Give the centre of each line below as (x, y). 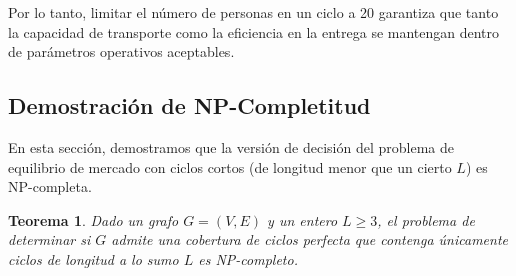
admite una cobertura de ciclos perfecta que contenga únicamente (310, 239)
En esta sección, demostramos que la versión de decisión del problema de (231, 146)
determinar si (49, 239)
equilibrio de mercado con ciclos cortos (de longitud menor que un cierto (230, 166)
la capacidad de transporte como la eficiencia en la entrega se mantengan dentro (254, 31)
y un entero (302, 219)
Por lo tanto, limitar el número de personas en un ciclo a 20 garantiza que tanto (253, 12)
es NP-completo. (248, 258)
